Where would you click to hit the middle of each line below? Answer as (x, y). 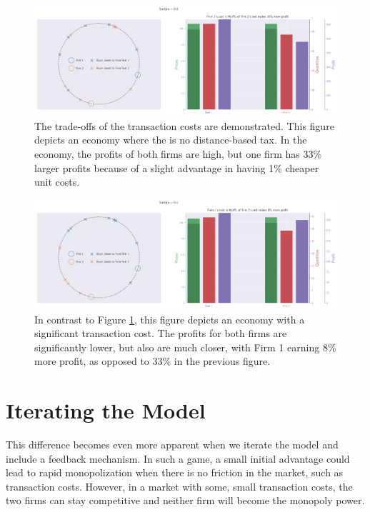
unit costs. (57, 182)
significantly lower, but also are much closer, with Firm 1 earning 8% (185, 347)
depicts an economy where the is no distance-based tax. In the (171, 140)
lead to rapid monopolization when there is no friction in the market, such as (175, 472)
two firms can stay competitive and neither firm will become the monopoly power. (185, 500)
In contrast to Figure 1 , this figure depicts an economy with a (170, 319)
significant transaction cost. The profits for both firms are (161, 333)
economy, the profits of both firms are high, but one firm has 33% (178, 153)
